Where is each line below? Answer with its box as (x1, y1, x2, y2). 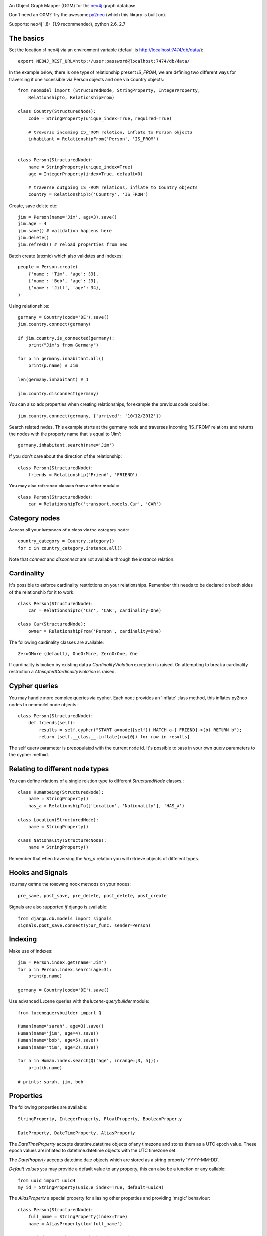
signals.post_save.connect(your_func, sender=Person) (18, 922, 151, 928)
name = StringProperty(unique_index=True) (28, 164, 133, 170)
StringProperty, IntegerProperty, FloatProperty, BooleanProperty (18, 1116, 182, 1122)
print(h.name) (28, 1065, 63, 1070)
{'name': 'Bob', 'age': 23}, (28, 278, 99, 284)
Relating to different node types (9, 764, 109, 773)
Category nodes (9, 514, 60, 522)
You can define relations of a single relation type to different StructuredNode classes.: (9, 778, 184, 784)
